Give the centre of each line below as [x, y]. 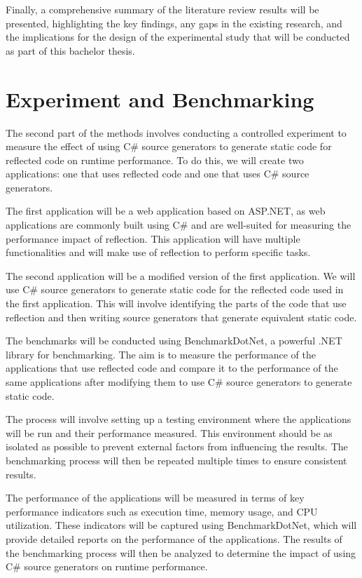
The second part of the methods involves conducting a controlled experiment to [176, 132]
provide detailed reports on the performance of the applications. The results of [174, 538]
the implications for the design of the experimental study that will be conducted [178, 37]
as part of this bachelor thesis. [70, 50]
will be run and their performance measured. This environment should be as [169, 432]
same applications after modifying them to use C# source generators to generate [179, 382]
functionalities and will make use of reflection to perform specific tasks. [158, 252]
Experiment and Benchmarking [160, 99]
